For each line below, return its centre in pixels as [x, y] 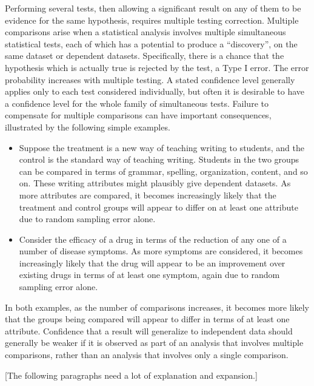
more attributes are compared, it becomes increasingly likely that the [148, 195]
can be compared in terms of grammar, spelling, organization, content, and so [163, 171]
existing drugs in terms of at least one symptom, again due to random [149, 275]
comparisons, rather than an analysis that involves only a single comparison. [147, 355]
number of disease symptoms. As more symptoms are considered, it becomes [161, 251]
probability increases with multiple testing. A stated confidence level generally [150, 79]
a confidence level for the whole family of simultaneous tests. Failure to [137, 103]
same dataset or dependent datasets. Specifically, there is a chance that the [145, 56]
